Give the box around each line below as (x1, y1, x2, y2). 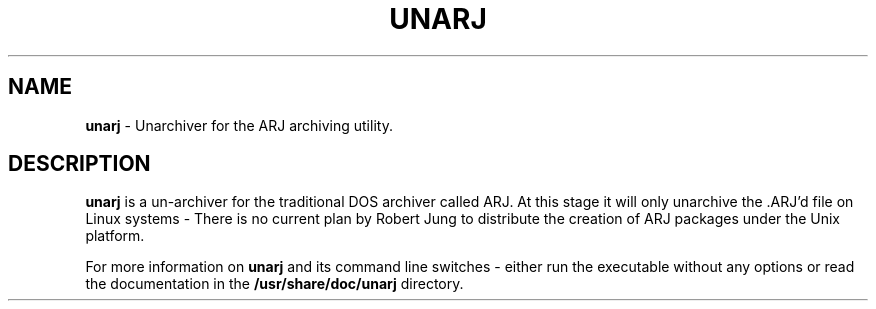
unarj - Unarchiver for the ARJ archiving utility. (85, 116, 393, 134)
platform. (85, 227, 145, 245)
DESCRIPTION (8, 151, 151, 177)
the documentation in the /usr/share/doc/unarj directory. (85, 275, 464, 293)
